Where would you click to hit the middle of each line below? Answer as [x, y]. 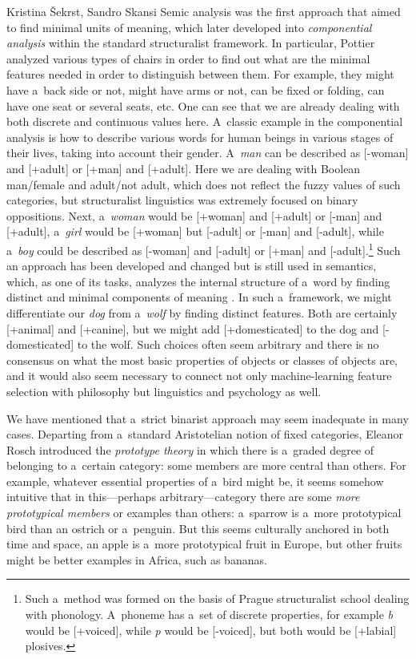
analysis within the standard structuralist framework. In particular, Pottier [191, 43]
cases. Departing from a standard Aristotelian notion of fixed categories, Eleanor [205, 434]
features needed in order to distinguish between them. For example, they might [200, 74]
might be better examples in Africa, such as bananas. [137, 559]
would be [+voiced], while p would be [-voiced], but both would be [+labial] [211, 630]
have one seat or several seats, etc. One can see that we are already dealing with [203, 105]
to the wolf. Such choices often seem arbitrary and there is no [228, 344]
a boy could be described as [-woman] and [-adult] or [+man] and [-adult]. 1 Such [204, 249]
